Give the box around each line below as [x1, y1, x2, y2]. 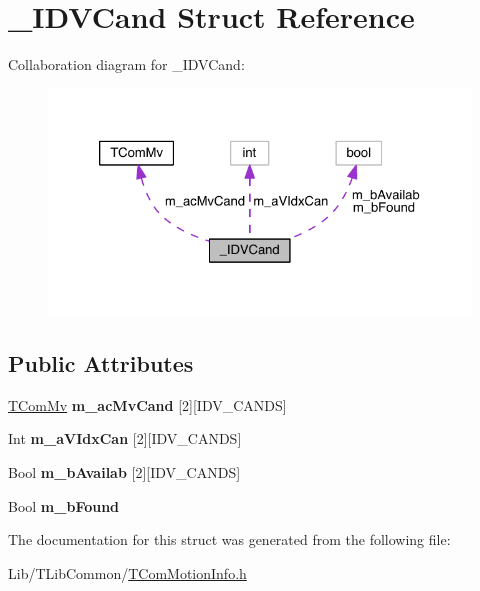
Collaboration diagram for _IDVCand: [8, 54, 245, 75]
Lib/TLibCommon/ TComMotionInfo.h [8, 562, 247, 583]
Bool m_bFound [8, 495, 120, 516]
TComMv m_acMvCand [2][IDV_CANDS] [8, 394, 287, 415]
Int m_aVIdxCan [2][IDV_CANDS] [8, 428, 242, 449]
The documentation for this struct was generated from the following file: [8, 529, 451, 550]
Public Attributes [8, 348, 194, 379]
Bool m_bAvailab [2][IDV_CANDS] [8, 462, 241, 483]
